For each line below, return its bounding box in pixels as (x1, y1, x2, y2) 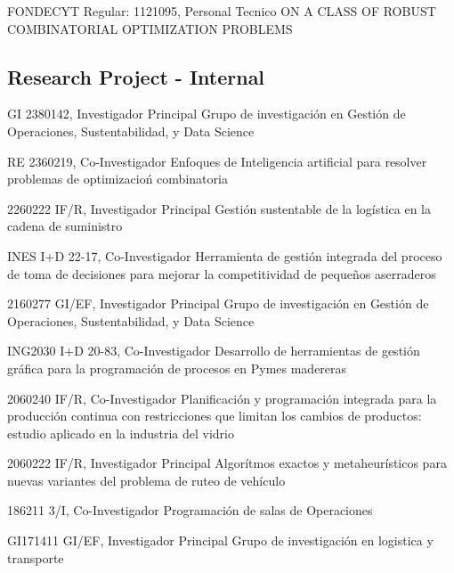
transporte (7, 548, 64, 567)
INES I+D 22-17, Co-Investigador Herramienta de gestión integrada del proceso (7, 246, 442, 265)
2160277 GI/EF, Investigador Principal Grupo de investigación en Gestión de (7, 294, 429, 313)
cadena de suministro (7, 217, 123, 235)
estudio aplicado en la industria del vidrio (7, 423, 234, 442)
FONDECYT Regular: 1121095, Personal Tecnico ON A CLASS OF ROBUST (7, 2, 436, 20)
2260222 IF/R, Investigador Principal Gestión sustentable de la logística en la (7, 199, 431, 217)
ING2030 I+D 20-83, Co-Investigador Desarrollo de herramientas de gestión (7, 341, 420, 360)
